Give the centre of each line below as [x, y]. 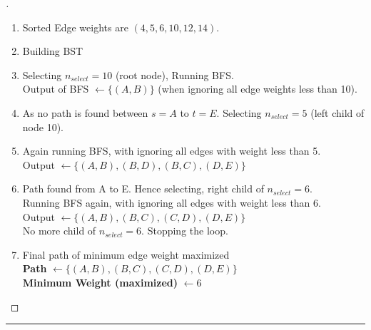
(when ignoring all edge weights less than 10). [258, 89]
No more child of [59, 231]
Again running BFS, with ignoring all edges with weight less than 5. [172, 151]
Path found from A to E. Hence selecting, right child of [143, 189]
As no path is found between [85, 112]
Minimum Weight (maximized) [100, 282]
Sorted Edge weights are [75, 27]
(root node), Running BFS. [174, 74]
